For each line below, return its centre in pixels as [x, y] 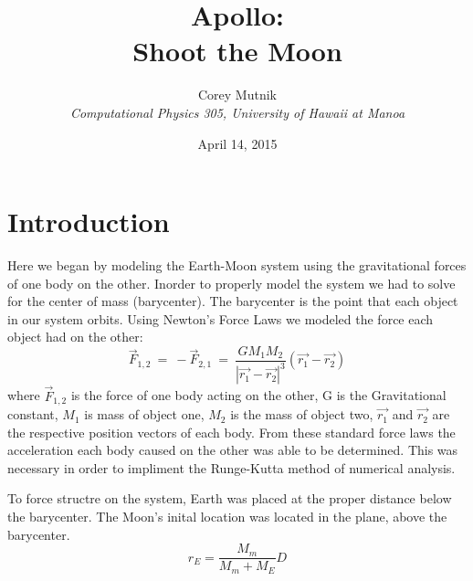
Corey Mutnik [237, 95]
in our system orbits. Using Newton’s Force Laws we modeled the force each [221, 318]
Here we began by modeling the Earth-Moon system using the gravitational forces [237, 265]
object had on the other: [75, 337]
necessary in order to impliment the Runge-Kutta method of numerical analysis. [231, 467]
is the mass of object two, [302, 414]
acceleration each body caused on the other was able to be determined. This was [233, 450]
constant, [33, 414]
